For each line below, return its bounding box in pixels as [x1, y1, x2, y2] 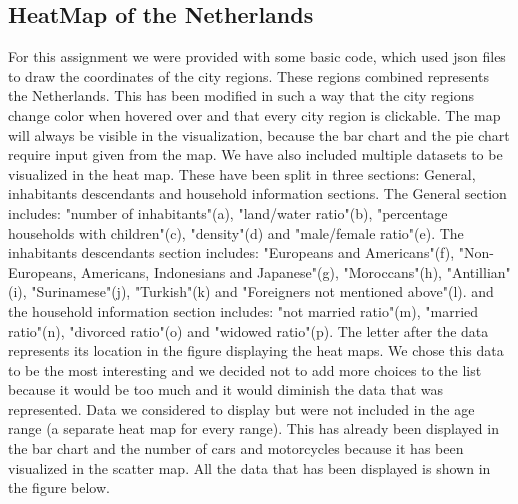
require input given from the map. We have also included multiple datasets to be [8, 144, 503, 165]
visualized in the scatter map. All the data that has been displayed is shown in [8, 457, 491, 478]
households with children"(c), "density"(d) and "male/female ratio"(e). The [8, 222, 464, 243]
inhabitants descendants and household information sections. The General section [8, 183, 507, 204]
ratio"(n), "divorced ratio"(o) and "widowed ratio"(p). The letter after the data [8, 320, 489, 341]
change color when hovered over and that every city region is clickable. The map [8, 104, 501, 125]
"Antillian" [446, 261, 511, 282]
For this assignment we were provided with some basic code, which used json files [8, 46, 506, 67]
